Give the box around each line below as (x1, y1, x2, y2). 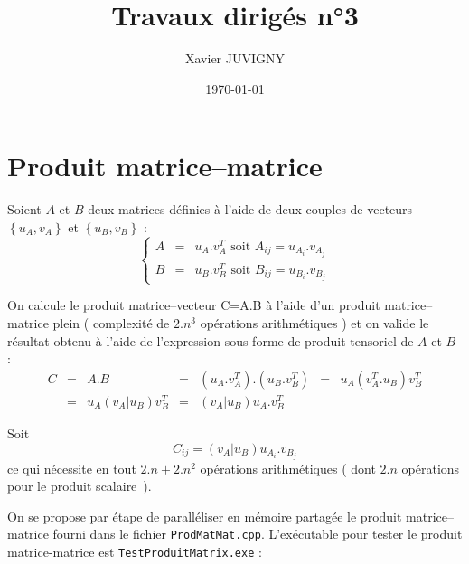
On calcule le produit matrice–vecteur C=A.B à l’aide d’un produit (7, 296, 380, 315)
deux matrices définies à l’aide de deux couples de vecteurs (88, 200, 413, 219)
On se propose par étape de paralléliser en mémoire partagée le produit (7, 506, 402, 525)
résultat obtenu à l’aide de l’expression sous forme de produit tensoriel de (7, 331, 414, 350)
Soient (7, 200, 42, 219)
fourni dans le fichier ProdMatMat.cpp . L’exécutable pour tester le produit (52, 524, 463, 543)
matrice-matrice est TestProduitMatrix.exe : (7, 542, 262, 561)
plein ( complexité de (52, 313, 170, 332)
